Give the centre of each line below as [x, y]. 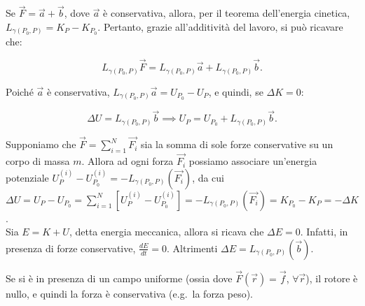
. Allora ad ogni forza [128, 161]
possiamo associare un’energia [253, 161]
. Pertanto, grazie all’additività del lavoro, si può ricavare [220, 26]
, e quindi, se [236, 91]
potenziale [27, 177]
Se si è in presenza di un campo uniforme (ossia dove [119, 278]
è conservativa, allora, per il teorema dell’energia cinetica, [227, 13]
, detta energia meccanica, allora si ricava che [166, 232]
